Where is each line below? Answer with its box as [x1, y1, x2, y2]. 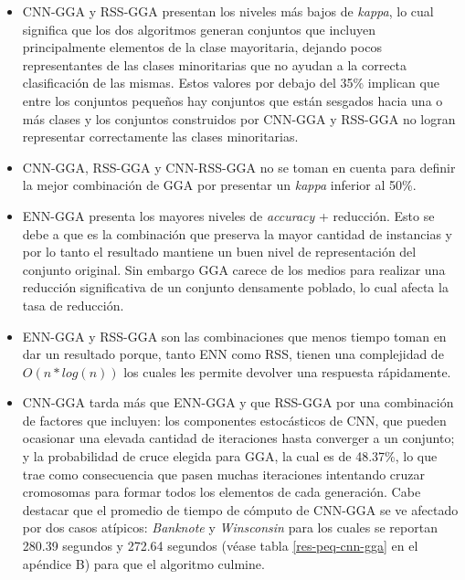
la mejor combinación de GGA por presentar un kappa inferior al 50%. [22, 175, 417, 195]
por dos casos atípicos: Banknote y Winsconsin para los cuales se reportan [22, 518, 438, 537]
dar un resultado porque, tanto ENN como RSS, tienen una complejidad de [22, 344, 444, 364]
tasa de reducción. [22, 295, 124, 314]
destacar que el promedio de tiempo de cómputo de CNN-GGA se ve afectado [22, 500, 459, 519]
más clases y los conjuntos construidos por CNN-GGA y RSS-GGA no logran [22, 109, 456, 128]
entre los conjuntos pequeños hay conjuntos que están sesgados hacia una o [22, 90, 443, 110]
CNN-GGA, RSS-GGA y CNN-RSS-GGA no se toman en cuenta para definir [22, 157, 456, 176]
